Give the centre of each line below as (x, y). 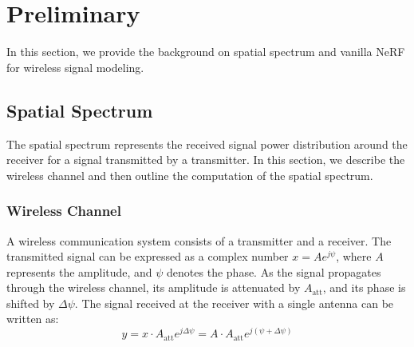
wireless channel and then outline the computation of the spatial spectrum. (190, 175)
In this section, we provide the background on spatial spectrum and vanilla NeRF (206, 52)
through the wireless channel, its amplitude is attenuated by (154, 287)
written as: (33, 319)
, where (354, 256)
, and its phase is (364, 287)
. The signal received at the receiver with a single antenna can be (234, 303)
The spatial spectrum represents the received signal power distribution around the (207, 144)
